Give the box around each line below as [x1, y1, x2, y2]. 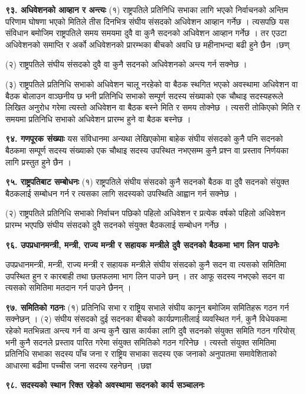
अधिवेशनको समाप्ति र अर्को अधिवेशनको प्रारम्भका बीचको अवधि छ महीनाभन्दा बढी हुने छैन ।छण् [5, 38, 290, 50]
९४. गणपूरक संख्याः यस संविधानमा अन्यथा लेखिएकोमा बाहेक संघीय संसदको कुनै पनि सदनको [5, 132, 283, 145]
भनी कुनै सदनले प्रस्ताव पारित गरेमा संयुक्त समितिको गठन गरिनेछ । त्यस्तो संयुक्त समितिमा [5, 336, 277, 348]
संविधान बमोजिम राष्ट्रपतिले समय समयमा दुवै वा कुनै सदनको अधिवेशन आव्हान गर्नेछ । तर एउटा [5, 27, 287, 39]
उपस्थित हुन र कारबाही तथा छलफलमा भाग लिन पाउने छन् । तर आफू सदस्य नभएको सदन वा [5, 269, 285, 282]
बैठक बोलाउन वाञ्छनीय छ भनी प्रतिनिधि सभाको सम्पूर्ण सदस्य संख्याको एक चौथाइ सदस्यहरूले [5, 89, 283, 102]
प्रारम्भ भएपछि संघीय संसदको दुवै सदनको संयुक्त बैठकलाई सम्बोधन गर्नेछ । [5, 218, 228, 230]
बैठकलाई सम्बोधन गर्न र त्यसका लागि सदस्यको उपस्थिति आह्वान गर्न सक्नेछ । [5, 187, 238, 199]
